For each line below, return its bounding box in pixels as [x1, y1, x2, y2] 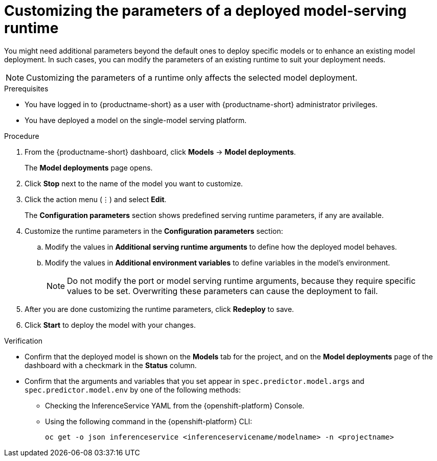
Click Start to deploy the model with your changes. [25, 320, 196, 329]
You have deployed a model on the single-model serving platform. [25, 115, 247, 125]
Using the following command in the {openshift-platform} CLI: [45, 417, 252, 426]
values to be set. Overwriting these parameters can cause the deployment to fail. [67, 285, 378, 296]
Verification [4, 336, 43, 345]
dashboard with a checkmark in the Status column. [25, 360, 197, 370]
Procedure [4, 131, 39, 140]
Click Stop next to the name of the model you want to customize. [25, 179, 243, 188]
